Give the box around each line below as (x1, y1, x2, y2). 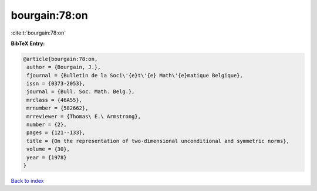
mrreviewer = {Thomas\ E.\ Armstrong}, (26, 113, 141, 120)
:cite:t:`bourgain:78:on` (11, 29, 66, 36)
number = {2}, (26, 121, 67, 128)
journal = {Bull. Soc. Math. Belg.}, (26, 88, 135, 95)
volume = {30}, (26, 146, 70, 152)
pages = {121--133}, (26, 129, 86, 136)
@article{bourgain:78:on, (23, 56, 98, 62)
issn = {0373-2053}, (26, 80, 86, 87)
